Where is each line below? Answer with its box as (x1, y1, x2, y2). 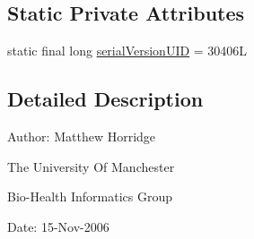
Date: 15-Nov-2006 (7, 217, 109, 235)
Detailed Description (7, 85, 204, 113)
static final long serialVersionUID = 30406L (7, 41, 248, 60)
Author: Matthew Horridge (7, 127, 156, 145)
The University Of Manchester (7, 157, 175, 175)
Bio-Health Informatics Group (7, 187, 173, 206)
